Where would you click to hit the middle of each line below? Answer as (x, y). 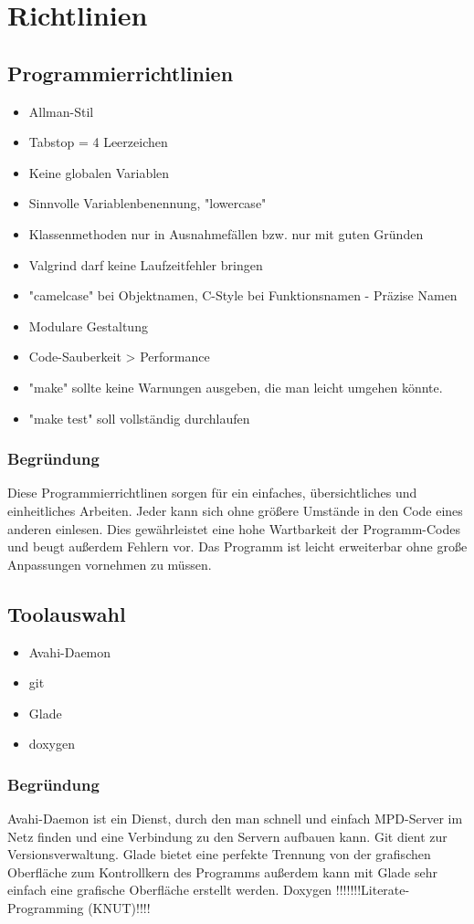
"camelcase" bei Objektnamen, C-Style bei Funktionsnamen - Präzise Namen (243, 295)
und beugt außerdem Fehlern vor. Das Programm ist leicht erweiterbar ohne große (237, 546)
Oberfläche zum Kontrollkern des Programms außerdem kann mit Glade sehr (222, 871)
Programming (46, 908)
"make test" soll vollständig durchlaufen (139, 418)
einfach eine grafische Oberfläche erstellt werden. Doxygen (170, 890)
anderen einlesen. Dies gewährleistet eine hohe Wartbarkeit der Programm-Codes (234, 528)
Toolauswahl (67, 613)
